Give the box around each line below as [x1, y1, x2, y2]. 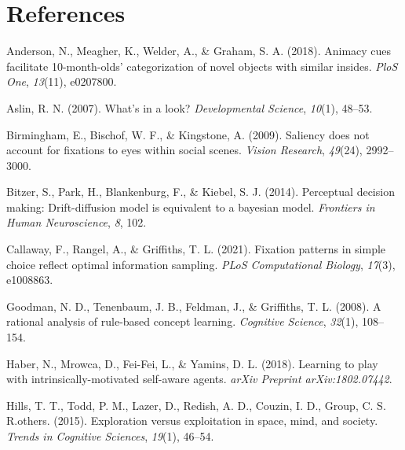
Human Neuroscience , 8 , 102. [6, 214, 147, 231]
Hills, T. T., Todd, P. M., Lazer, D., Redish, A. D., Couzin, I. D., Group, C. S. [6, 397, 386, 413]
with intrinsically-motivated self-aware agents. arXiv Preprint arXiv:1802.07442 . [6, 371, 392, 387]
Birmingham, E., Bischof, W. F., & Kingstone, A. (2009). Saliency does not [6, 126, 370, 142]
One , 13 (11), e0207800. [6, 73, 117, 90]
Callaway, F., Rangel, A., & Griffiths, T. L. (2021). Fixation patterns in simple [6, 241, 386, 257]
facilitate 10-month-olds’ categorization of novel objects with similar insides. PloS [6, 57, 398, 74]
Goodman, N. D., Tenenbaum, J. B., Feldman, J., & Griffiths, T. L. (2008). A [6, 297, 381, 314]
